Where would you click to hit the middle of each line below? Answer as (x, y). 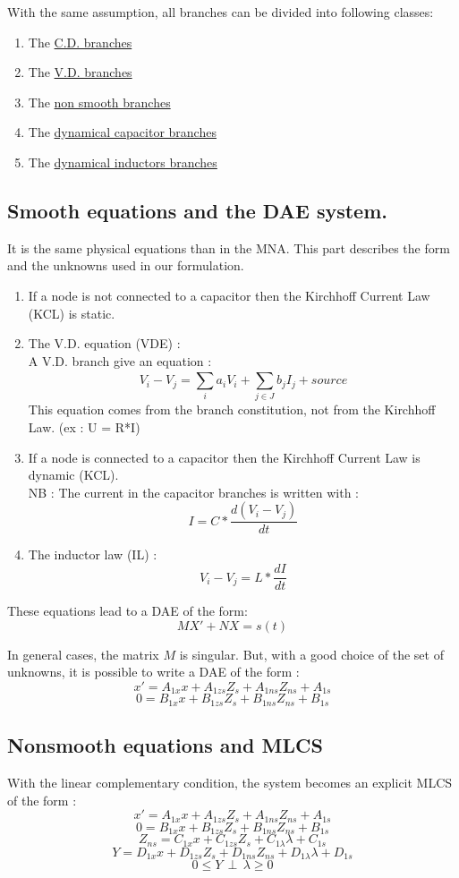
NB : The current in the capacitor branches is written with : (193, 492)
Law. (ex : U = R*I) (84, 427)
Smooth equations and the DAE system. (197, 210)
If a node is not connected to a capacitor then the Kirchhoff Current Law (229, 295)
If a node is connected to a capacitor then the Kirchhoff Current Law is (224, 457)
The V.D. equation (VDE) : (104, 343)
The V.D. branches (80, 72)
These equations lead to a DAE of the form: (127, 611)
